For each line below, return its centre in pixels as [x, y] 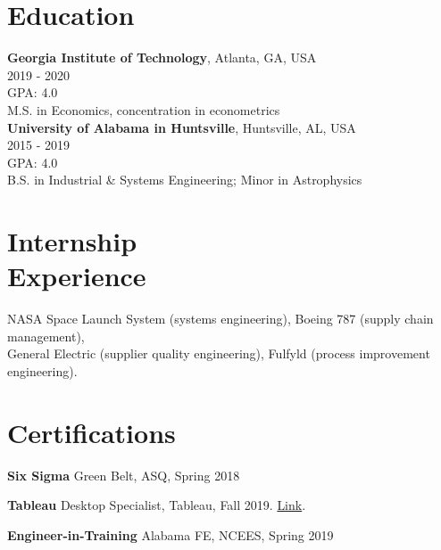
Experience [77, 276]
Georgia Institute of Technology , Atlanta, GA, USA [162, 57]
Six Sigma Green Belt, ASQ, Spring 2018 [124, 475]
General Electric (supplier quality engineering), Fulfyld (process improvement [219, 353]
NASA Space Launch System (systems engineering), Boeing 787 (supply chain [220, 319]
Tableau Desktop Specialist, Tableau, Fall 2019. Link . [157, 505]
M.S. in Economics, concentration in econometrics [144, 109]
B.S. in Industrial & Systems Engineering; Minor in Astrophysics [185, 180]
